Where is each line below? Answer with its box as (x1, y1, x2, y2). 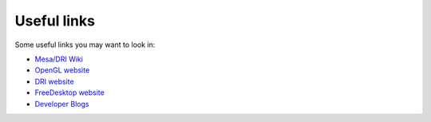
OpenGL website (34, 65, 90, 75)
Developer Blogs (34, 99, 89, 108)
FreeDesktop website (34, 88, 105, 97)
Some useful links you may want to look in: (14, 40, 156, 49)
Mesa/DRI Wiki (34, 54, 84, 64)
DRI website (34, 77, 75, 86)
